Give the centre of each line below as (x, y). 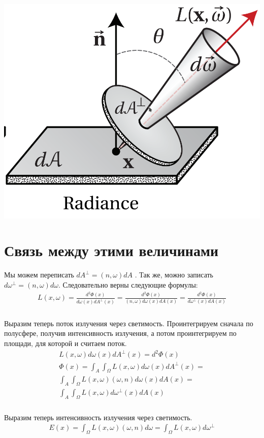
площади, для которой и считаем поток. (65, 343)
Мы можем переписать (39, 275)
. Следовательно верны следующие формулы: (128, 284)
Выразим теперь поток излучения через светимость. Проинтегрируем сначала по (129, 323)
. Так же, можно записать (174, 275)
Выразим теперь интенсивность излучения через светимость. (98, 417)
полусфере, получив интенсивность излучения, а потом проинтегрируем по (120, 333)
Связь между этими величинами (111, 250)
